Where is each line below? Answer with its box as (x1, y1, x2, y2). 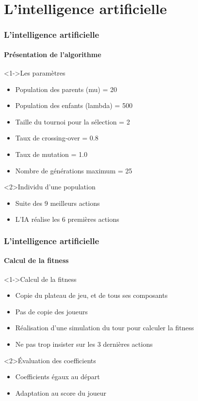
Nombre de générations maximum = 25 (15, 165, 132, 175)
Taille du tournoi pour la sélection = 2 (15, 116, 130, 126)
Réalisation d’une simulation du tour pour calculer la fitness (15, 323, 194, 333)
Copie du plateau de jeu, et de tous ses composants (15, 290, 168, 300)
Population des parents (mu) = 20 (15, 84, 117, 94)
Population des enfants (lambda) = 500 (15, 100, 132, 110)
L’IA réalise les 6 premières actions (15, 214, 119, 224)
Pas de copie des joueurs (15, 306, 88, 316)
